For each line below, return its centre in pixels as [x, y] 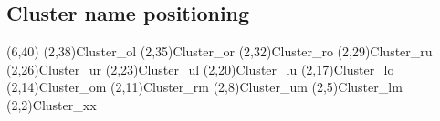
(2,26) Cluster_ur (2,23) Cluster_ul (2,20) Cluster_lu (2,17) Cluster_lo [200, 69]
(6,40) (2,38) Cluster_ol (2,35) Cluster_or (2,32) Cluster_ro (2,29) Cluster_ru [220, 51]
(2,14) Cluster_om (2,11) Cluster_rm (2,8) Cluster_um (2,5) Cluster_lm [204, 87]
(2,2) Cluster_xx [52, 104]
